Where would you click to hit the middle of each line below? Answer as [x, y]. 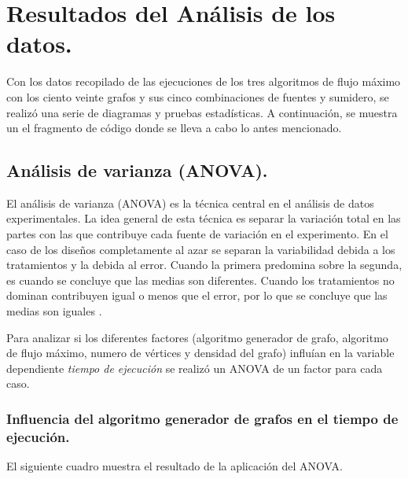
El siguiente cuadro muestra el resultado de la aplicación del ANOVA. [175, 466]
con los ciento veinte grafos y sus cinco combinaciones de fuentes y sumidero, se [198, 96]
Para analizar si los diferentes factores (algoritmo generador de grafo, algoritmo [197, 337]
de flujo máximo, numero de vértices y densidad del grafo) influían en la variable [200, 353]
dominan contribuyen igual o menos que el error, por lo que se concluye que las [197, 295]
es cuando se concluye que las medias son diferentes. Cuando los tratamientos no [200, 280]
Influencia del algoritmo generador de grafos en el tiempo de [202, 418]
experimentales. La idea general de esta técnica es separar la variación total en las [204, 218]
